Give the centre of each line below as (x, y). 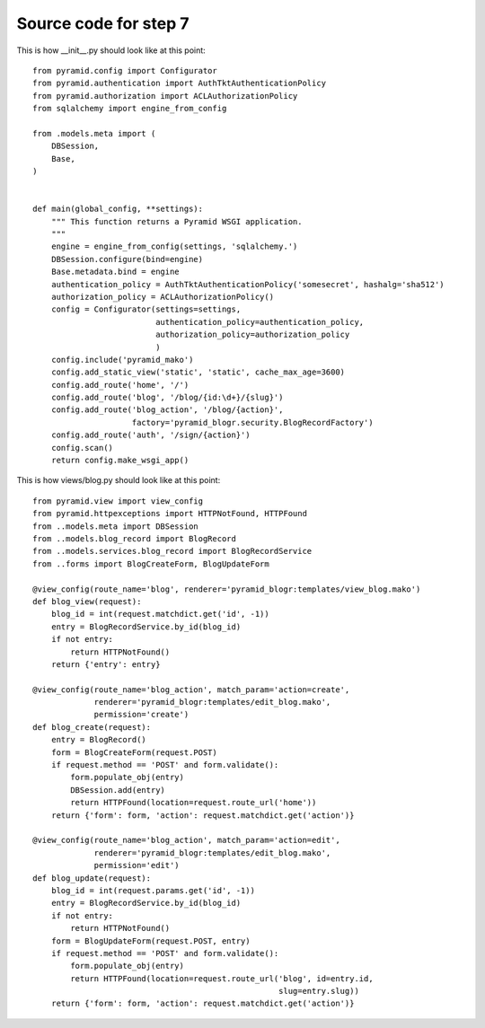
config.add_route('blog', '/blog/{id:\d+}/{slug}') (167, 398)
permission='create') (141, 715)
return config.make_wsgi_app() (120, 461)
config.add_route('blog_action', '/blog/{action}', (167, 410)
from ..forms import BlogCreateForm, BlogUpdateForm (151, 564)
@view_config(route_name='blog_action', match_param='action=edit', (186, 840)
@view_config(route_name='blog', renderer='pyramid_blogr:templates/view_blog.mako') (227, 589)
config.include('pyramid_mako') (122, 360)
